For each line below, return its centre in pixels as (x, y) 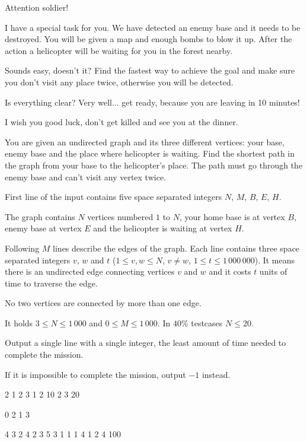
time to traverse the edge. (51, 283)
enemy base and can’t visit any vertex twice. (85, 177)
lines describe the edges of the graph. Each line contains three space (176, 248)
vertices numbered (120, 216)
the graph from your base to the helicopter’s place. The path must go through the (154, 165)
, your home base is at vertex (232, 216)
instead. (216, 374)
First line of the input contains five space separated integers (113, 197)
